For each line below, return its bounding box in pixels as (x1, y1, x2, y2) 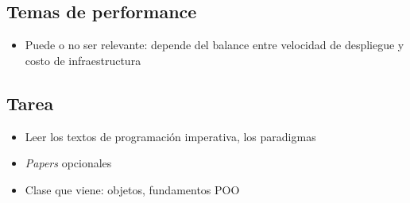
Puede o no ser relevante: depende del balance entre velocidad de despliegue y (25, 36, 404, 53)
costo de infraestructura (25, 52, 141, 68)
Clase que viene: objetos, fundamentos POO (25, 181, 240, 197)
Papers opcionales (25, 155, 112, 171)
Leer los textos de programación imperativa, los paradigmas (25, 128, 316, 144)
